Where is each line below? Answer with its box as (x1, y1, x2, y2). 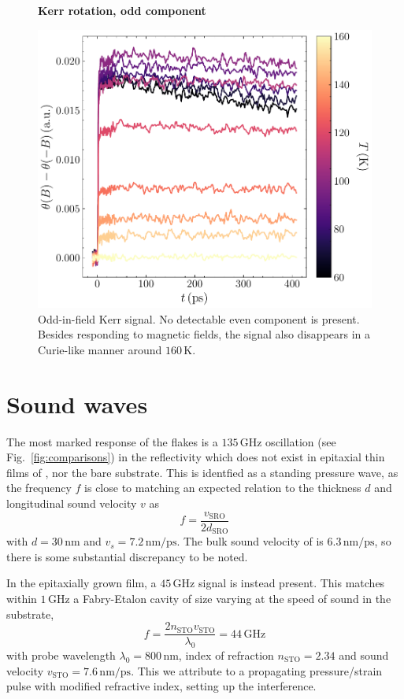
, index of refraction (178, 646, 274, 663)
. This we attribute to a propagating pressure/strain (131, 662, 383, 679)
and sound (339, 646, 389, 663)
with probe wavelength (6, 646, 116, 663)
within (6, 590, 37, 606)
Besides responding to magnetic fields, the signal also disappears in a (38, 326, 371, 342)
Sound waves (6, 387, 148, 420)
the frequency (6, 479, 72, 496)
